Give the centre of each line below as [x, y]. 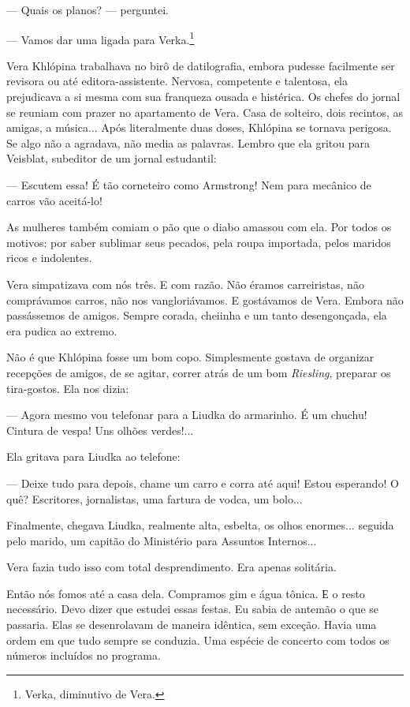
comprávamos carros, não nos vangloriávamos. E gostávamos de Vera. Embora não [205, 299]
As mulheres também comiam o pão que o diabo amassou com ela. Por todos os [199, 227]
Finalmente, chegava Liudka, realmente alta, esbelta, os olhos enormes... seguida [200, 525]
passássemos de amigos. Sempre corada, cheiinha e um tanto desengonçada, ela [197, 315]
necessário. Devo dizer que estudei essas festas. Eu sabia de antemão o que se [193, 609]
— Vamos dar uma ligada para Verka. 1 [101, 38]
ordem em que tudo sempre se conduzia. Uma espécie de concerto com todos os [198, 640]
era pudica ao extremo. [62, 330]
